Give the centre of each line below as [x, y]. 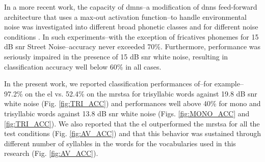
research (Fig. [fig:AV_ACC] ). [51, 153]
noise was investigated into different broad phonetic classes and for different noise [131, 27]
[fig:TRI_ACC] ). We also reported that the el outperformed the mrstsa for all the [132, 123]
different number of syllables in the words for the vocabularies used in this [120, 143]
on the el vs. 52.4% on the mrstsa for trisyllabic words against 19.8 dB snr [141, 93]
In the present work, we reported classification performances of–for [108, 84]
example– [229, 84]
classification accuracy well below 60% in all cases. [83, 66]
